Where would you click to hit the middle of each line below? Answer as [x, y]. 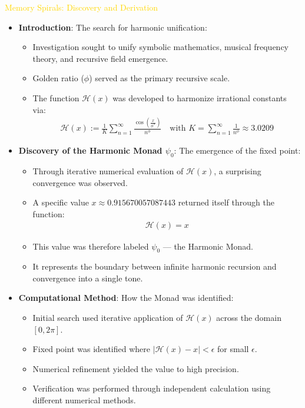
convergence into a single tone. [88, 278]
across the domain [249, 318]
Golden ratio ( [58, 78]
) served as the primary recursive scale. [160, 78]
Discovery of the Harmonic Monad [90, 150]
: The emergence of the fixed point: [237, 150]
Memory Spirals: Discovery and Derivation [82, 7]
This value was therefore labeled [91, 246]
